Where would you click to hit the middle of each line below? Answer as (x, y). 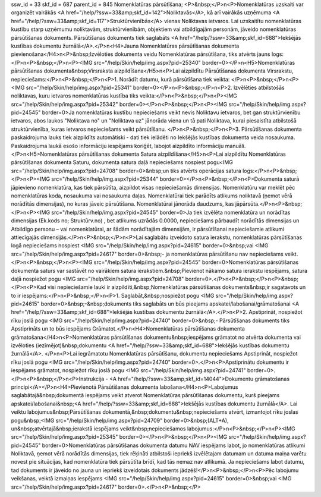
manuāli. (235, 146)
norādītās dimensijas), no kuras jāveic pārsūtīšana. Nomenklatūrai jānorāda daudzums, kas (122, 204)
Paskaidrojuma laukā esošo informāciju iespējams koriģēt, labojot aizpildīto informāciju (117, 146)
